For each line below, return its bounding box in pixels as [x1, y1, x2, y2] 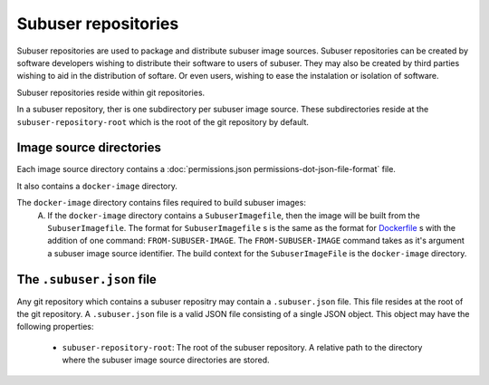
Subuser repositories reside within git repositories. [16, 87, 206, 98]
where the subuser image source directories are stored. [62, 354, 270, 366]
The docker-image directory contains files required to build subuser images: [16, 197, 307, 208]
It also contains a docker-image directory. [16, 180, 178, 191]
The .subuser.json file [16, 272, 158, 287]
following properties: [16, 322, 94, 332]
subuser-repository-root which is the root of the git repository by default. [16, 116, 310, 127]
